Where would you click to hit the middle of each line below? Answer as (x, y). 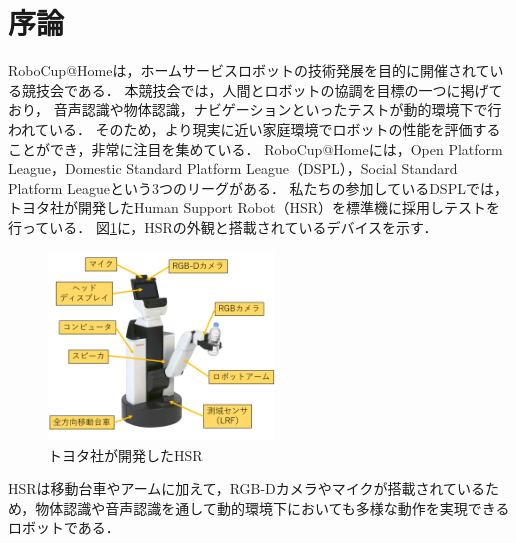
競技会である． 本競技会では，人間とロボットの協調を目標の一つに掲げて (262, 89)
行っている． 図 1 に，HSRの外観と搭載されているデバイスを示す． (223, 226)
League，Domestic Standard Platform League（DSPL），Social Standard (233, 168)
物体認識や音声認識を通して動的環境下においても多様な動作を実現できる (272, 507)
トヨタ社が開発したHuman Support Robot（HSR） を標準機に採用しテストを (254, 207)
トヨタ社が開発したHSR (125, 454)
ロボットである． (64, 527)
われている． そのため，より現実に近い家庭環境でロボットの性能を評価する (254, 128)
